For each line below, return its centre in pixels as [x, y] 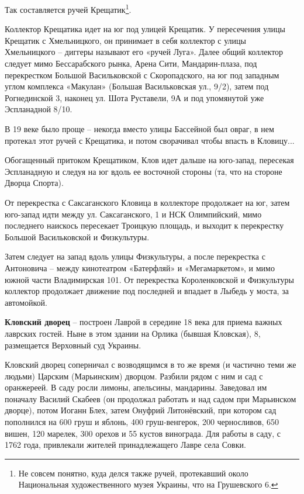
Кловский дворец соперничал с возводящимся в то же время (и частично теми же [151, 365]
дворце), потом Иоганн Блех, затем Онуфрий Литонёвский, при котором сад [141, 410]
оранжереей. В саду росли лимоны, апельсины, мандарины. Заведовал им [136, 387]
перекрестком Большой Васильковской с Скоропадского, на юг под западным [142, 75]
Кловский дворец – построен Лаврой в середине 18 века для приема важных [144, 322]
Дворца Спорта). [34, 183]
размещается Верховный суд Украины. [73, 345]
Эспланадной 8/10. [39, 109]
